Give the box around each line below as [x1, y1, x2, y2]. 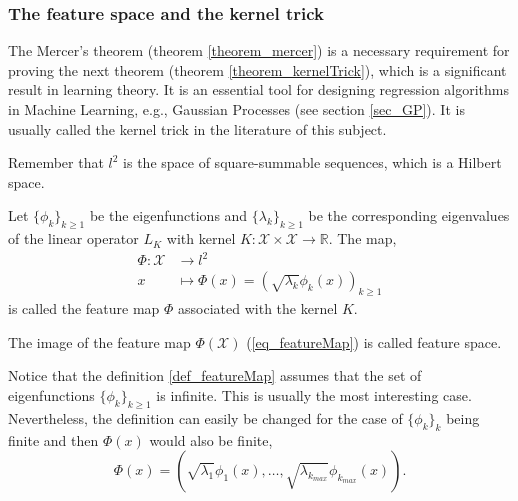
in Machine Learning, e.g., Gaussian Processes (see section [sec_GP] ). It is [8, 99, 465, 119]
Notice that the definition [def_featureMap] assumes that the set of [8, 365, 422, 386]
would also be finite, [149, 429, 273, 450]
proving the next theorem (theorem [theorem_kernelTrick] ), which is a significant [8, 59, 507, 80]
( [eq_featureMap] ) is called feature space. [246, 331, 502, 352]
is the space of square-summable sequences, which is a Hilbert [123, 152, 502, 173]
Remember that [8, 152, 104, 173]
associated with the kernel [178, 298, 338, 319]
